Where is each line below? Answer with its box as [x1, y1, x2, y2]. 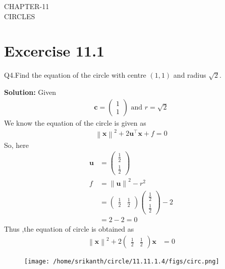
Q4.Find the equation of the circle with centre [4, 70, 146, 80]
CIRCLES [4, 11, 35, 21]
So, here [4, 139, 29, 150]
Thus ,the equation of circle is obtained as [4, 223, 134, 234]
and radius [173, 70, 206, 80]
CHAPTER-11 [4, 1, 49, 11]
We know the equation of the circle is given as [4, 117, 146, 128]
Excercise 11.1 [4, 40, 105, 61]
